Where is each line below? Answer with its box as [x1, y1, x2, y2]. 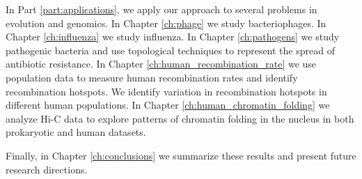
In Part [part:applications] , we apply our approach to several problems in [6, 2, 317, 16]
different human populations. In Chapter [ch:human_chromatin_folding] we [6, 98, 330, 112]
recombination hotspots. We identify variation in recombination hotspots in [6, 84, 327, 98]
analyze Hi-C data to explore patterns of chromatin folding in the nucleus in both [6, 111, 354, 125]
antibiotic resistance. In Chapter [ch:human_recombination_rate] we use [6, 56, 317, 71]
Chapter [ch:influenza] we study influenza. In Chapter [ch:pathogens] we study [6, 29, 340, 44]
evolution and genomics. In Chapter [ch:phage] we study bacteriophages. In [6, 15, 326, 30]
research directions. [6, 162, 88, 176]
